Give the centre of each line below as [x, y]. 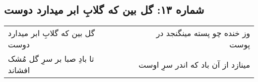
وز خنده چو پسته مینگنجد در [203, 33]
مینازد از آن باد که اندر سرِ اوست [194, 64]
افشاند [19, 70]
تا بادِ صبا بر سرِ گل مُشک [51, 59]
